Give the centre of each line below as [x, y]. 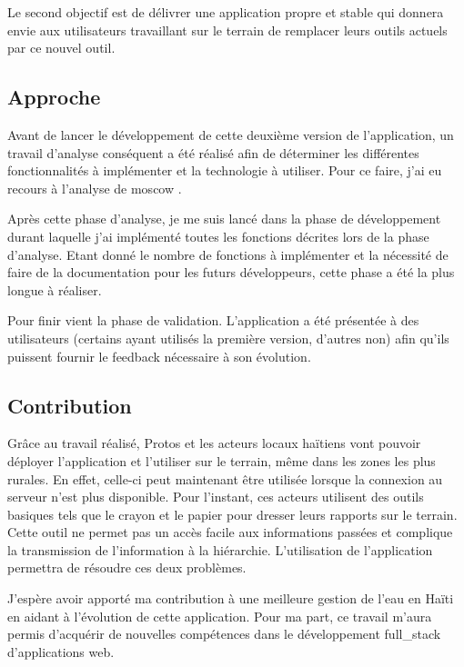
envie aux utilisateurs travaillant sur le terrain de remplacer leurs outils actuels [227, 30]
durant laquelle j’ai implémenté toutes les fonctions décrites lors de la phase [218, 236]
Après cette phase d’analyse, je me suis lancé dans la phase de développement [224, 219]
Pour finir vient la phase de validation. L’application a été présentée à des [213, 320]
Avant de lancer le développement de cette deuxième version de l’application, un [231, 134]
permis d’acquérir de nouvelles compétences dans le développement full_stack [224, 634]
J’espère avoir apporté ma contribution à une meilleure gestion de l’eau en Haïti [231, 598]
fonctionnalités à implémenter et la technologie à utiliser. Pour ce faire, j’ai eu [225, 170]
